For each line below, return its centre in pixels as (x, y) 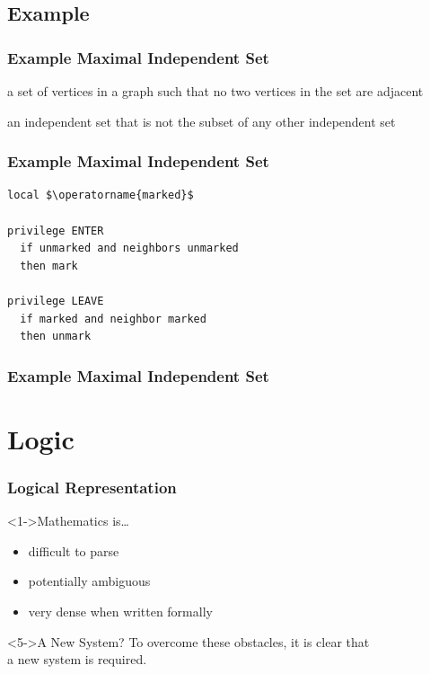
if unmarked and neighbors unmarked (129, 248)
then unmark (56, 337)
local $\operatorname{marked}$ (101, 195)
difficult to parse (74, 550)
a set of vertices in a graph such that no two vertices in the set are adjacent (215, 91)
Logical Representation (92, 487)
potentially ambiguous (89, 581)
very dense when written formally (120, 611)
